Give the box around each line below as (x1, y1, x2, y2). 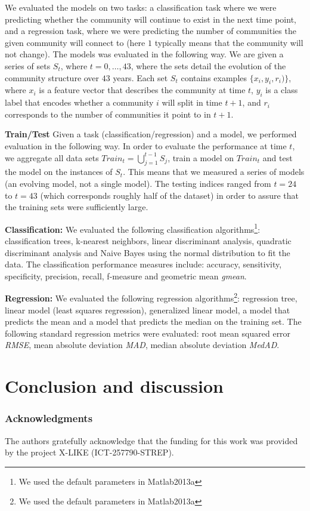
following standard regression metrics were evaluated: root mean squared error (5, 327, 291, 339)
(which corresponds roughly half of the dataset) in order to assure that (40, 189, 299, 201)
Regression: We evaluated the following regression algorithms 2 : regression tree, (5, 290, 297, 304)
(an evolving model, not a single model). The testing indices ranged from (5, 177, 271, 189)
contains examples (181, 71, 247, 84)
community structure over (5, 71, 100, 84)
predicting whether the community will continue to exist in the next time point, (5, 13, 296, 25)
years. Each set (113, 71, 168, 84)
